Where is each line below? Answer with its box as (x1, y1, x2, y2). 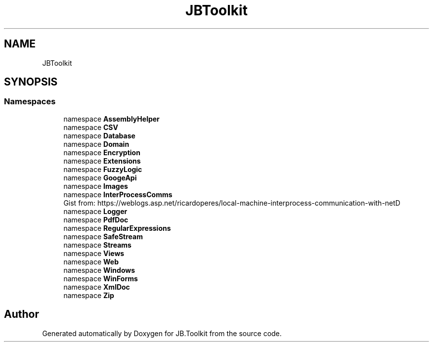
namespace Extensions (63, 156, 141, 165)
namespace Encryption (63, 148, 140, 157)
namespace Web (63, 257, 119, 266)
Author (4, 308, 39, 321)
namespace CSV (63, 123, 118, 131)
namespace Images (63, 181, 128, 190)
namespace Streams (63, 240, 131, 249)
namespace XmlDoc (63, 282, 130, 291)
